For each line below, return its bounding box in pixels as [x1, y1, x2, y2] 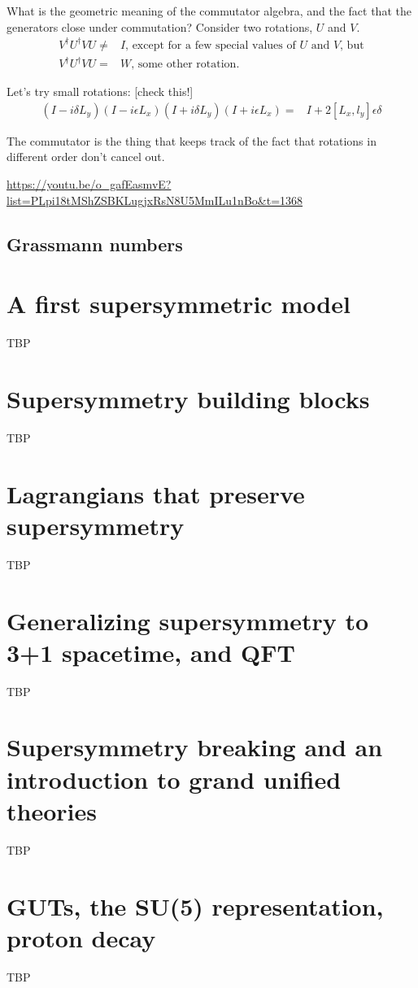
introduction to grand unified [7, 762, 342, 795]
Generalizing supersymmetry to [7, 603, 369, 637]
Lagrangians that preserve [7, 477, 305, 510]
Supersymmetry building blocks [7, 381, 370, 415]
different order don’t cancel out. [7, 148, 165, 165]
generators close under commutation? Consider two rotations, [7, 18, 313, 35]
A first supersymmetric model [7, 287, 351, 320]
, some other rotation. [131, 59, 240, 71]
